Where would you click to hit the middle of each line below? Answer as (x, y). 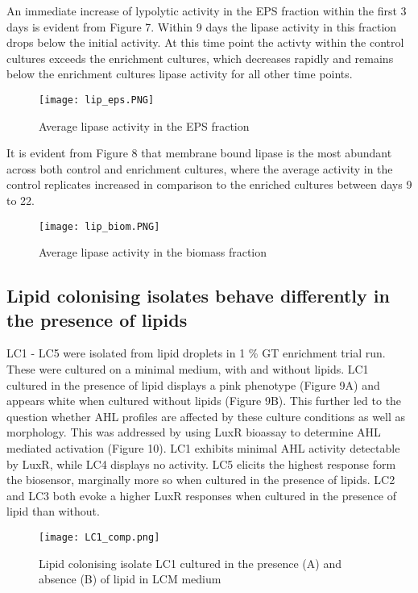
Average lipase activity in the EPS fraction (144, 125)
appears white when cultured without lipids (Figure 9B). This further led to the (204, 401)
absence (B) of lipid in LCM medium (130, 579)
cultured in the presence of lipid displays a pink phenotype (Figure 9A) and (193, 384)
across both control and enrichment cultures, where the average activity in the (200, 168)
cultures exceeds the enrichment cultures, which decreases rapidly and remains (200, 58)
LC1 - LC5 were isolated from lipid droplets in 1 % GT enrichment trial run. (196, 353)
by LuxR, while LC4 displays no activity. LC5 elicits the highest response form (201, 464)
